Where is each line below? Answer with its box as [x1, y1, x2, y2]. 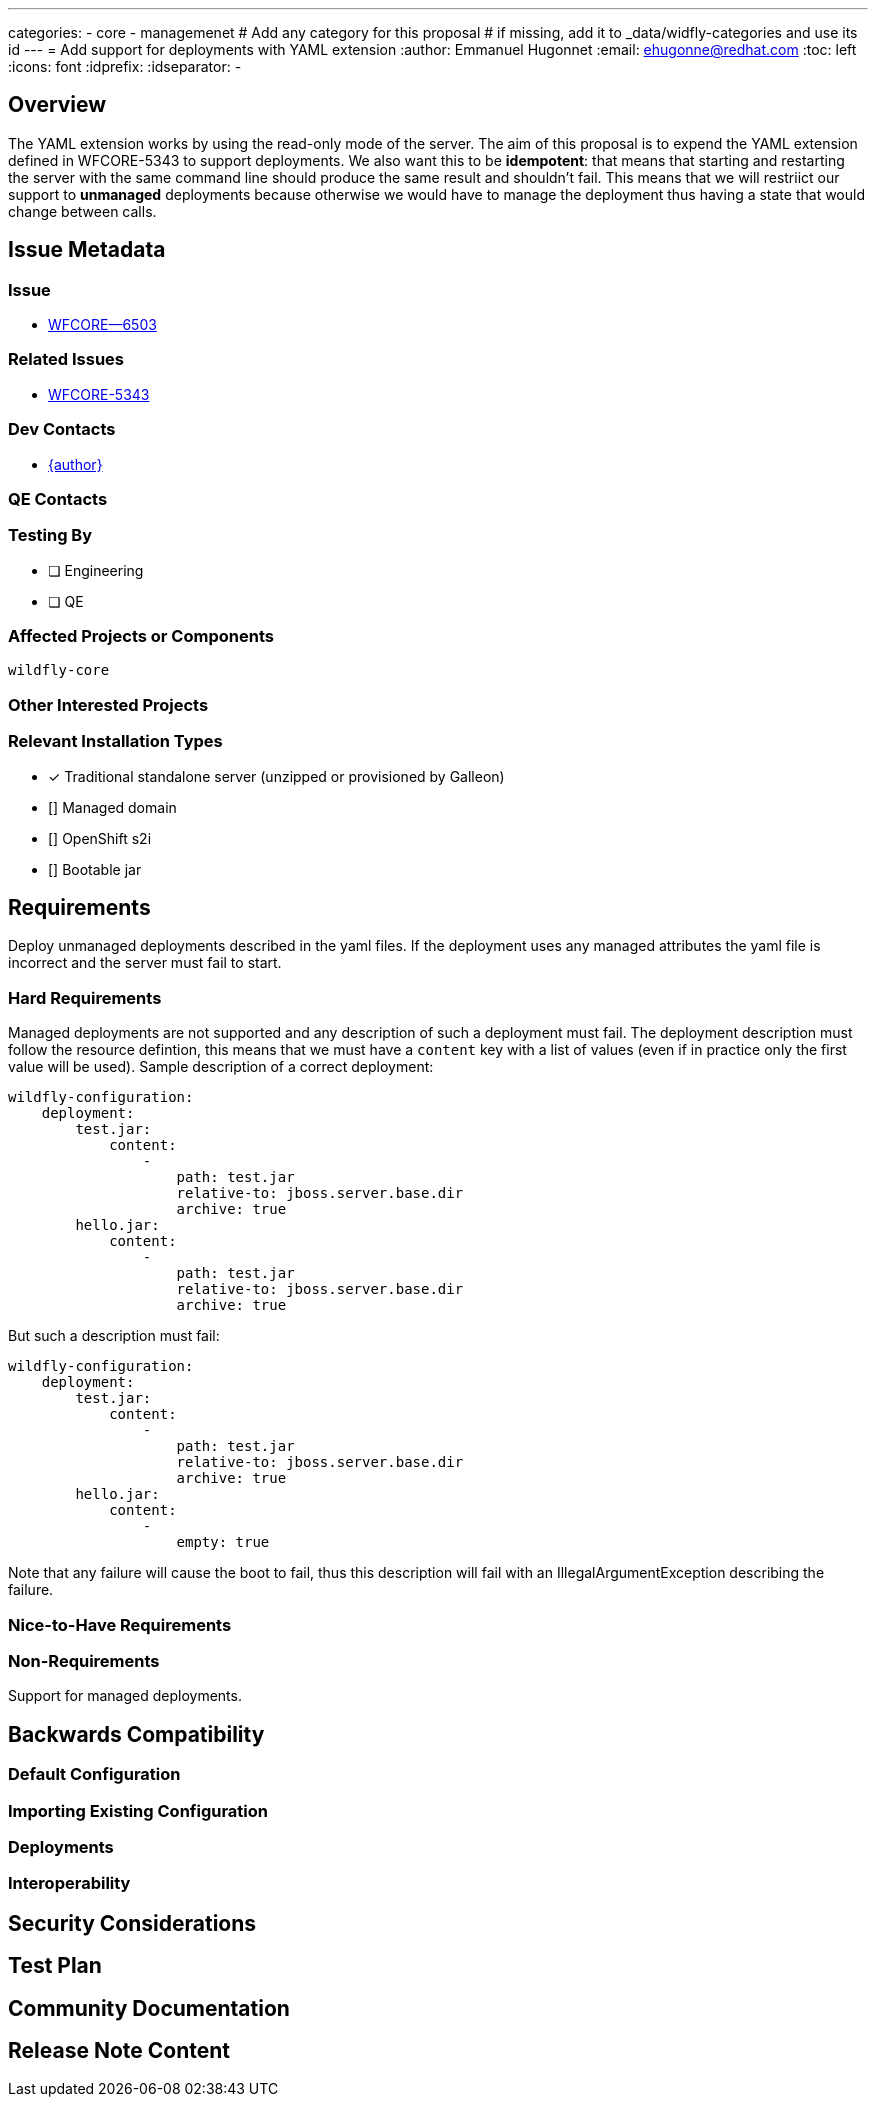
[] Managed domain [48, 798, 177, 816]
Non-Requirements [8, 1650, 160, 1671]
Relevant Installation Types [8, 731, 223, 752]
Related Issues [8, 349, 124, 370]
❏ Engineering [48, 561, 144, 579]
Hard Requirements [8, 987, 162, 1008]
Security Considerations [8, 1910, 257, 1936]
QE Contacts [8, 488, 108, 509]
